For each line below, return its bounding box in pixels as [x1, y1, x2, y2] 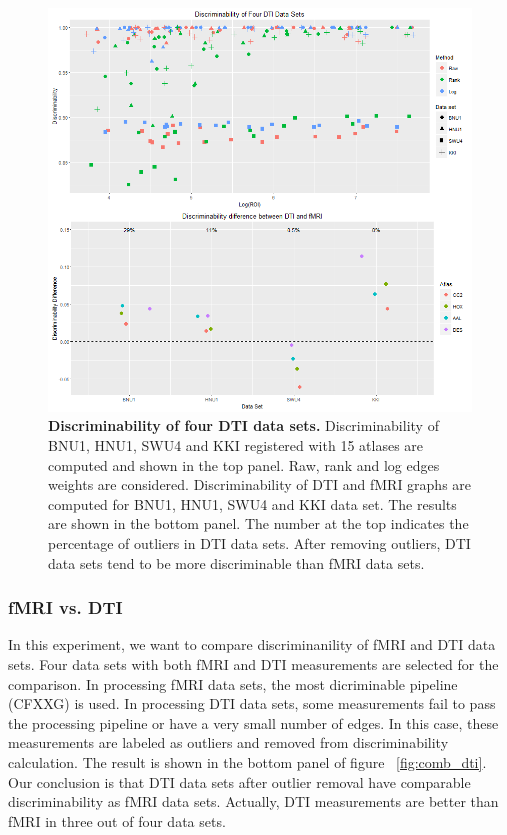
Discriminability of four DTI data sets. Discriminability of [48, 415, 439, 436]
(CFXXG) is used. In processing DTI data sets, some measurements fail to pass [8, 693, 496, 714]
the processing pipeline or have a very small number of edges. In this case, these [8, 712, 499, 733]
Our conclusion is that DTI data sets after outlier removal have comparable [8, 771, 471, 792]
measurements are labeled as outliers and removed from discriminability [8, 732, 449, 753]
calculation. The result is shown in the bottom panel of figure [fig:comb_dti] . [8, 751, 487, 772]
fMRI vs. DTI [8, 595, 123, 620]
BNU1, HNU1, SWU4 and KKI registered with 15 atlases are [48, 434, 424, 455]
